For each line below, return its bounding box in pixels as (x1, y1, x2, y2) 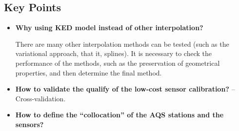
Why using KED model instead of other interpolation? (15, 22, 203, 33)
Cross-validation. (15, 93, 66, 103)
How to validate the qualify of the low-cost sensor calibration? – (15, 84, 235, 94)
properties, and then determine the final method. (15, 67, 162, 77)
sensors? (15, 119, 44, 129)
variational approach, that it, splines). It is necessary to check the (15, 48, 212, 58)
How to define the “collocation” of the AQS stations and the (15, 110, 224, 120)
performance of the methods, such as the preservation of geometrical (15, 57, 220, 68)
